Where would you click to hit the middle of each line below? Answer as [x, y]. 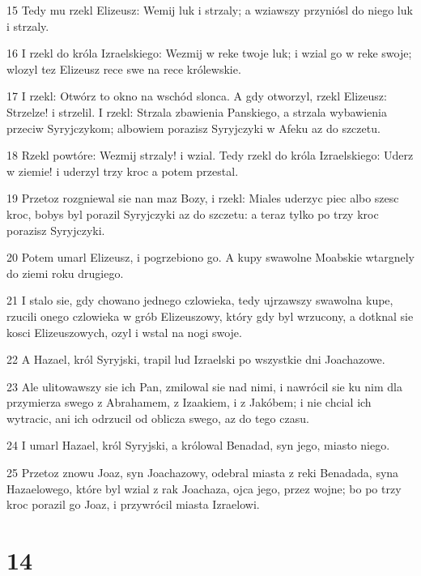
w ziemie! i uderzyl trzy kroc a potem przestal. [123, 171]
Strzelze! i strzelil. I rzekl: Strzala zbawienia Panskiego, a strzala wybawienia [197, 111]
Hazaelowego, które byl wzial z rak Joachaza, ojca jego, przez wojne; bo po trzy [204, 488]
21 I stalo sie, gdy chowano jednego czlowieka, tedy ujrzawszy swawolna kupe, [200, 300]
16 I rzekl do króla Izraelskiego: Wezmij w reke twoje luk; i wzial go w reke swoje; [209, 53]
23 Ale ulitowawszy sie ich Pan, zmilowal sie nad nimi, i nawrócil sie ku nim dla [204, 386]
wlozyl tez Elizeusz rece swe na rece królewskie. [124, 68]
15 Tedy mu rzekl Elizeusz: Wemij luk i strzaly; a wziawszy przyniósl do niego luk [210, 10]
